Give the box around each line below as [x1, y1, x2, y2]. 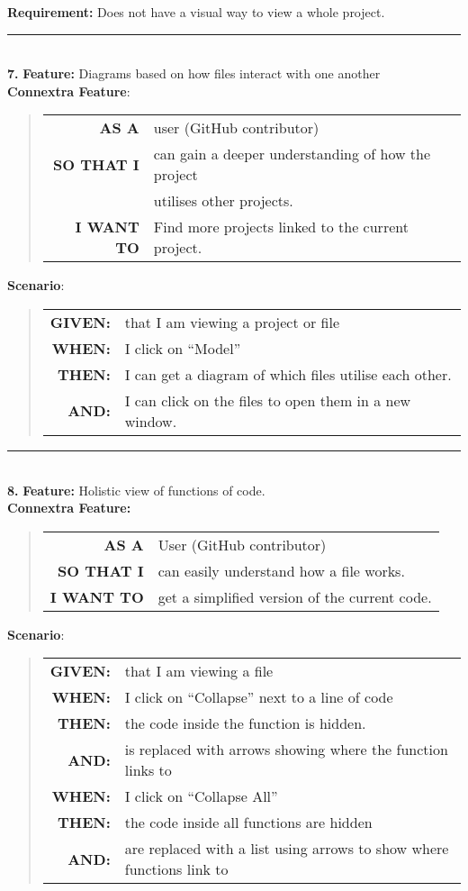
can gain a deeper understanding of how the [153, 143, 431, 165]
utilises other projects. [153, 190, 293, 212]
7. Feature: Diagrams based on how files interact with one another [7, 64, 381, 83]
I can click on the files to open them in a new [124, 389, 411, 411]
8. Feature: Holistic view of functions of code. [7, 480, 265, 499]
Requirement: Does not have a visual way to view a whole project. [7, 3, 385, 21]
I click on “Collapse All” [124, 786, 278, 807]
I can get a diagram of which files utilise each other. [124, 363, 452, 385]
